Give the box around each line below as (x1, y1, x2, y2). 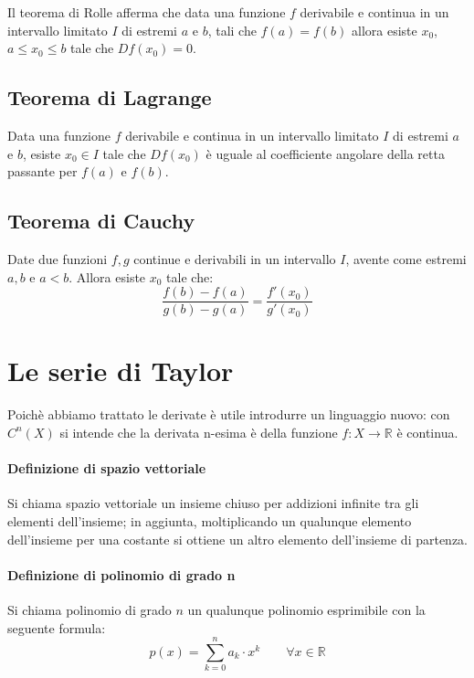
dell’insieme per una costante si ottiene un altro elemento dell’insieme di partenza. (7, 529, 469, 548)
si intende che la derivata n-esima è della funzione (59, 422, 338, 441)
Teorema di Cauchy (7, 207, 195, 235)
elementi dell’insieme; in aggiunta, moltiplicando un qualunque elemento (7, 511, 412, 530)
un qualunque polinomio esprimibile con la (187, 599, 426, 619)
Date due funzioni (7, 249, 108, 268)
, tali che (207, 20, 257, 39)
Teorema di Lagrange (7, 83, 212, 111)
